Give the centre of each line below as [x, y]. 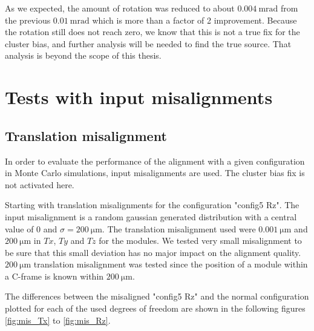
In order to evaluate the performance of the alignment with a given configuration [155, 161]
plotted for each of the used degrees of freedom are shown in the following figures [155, 308]
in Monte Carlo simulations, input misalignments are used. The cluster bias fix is [155, 173]
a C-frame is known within [54, 276]
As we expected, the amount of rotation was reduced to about [120, 8]
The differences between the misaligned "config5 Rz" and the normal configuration [157, 296]
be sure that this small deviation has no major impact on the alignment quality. [153, 252]
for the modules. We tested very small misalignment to [200, 241]
